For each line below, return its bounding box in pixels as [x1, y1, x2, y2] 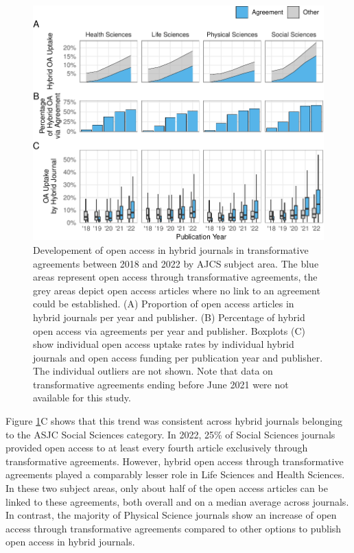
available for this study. [33, 390, 131, 405]
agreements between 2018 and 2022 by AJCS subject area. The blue [33, 256, 319, 270]
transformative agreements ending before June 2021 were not [33, 377, 289, 391]
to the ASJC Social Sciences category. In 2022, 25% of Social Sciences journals [5, 427, 335, 441]
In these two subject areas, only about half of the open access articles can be [5, 481, 328, 495]
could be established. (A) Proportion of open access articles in [33, 296, 294, 311]
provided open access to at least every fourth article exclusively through [5, 440, 308, 455]
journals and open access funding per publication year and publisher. [33, 350, 323, 364]
